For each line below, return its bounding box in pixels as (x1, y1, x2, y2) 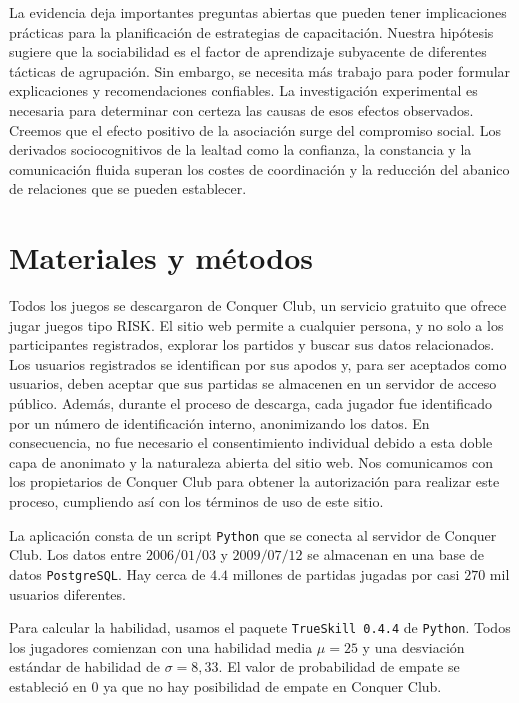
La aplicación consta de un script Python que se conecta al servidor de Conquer (9, 524, 497, 545)
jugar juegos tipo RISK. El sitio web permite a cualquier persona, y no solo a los (9, 314, 504, 335)
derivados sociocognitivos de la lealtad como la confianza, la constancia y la (9, 139, 472, 160)
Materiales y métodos (9, 237, 313, 278)
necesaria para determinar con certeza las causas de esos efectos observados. (9, 99, 474, 120)
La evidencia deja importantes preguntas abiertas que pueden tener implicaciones (9, 2, 507, 22)
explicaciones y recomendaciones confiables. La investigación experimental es (9, 80, 478, 101)
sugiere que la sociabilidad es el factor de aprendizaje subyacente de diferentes (9, 41, 487, 62)
